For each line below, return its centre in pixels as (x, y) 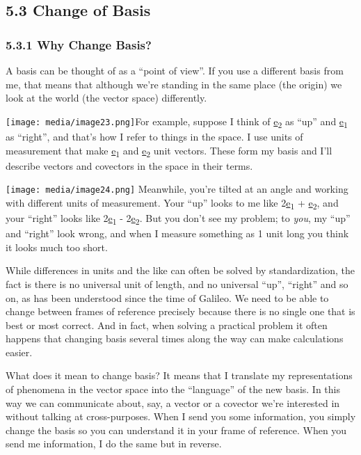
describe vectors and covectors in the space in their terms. (129, 165)
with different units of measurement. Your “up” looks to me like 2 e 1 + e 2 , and (172, 203)
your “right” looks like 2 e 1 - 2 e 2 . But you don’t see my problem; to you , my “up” (178, 219)
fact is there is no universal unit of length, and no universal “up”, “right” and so (177, 284)
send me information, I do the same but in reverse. (114, 444)
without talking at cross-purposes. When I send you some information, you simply (181, 416)
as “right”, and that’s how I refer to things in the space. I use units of (154, 136)
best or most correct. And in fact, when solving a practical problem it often (167, 325)
